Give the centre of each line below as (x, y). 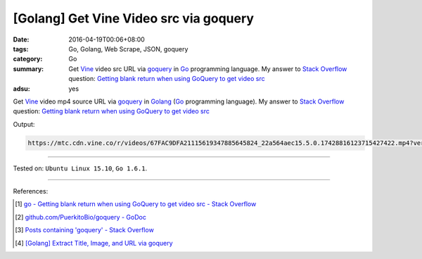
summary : (28, 69)
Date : (21, 39)
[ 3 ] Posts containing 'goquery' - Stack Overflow (84, 230)
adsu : (22, 89)
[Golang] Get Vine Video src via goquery (134, 18)
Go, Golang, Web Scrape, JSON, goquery (128, 49)
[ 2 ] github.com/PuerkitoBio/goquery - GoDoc (81, 217)
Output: (24, 124)
